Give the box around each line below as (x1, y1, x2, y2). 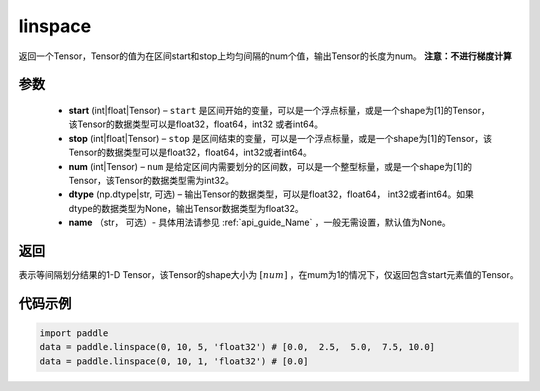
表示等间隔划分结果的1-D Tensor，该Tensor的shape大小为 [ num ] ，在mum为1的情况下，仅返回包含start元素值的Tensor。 (18, 268, 519, 280)
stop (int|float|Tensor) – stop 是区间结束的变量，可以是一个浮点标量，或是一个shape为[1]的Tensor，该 (68, 132, 493, 144)
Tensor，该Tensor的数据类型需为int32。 (68, 174, 235, 186)
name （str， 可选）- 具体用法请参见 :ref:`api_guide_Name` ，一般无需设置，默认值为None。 (68, 216, 452, 229)
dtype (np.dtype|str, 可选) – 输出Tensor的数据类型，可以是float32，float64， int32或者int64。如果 (68, 188, 474, 200)
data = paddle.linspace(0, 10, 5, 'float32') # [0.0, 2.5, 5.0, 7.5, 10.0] (39, 341, 435, 353)
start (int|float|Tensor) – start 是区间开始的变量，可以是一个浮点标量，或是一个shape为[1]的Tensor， (68, 104, 490, 116)
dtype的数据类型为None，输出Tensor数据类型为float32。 (68, 202, 304, 214)
